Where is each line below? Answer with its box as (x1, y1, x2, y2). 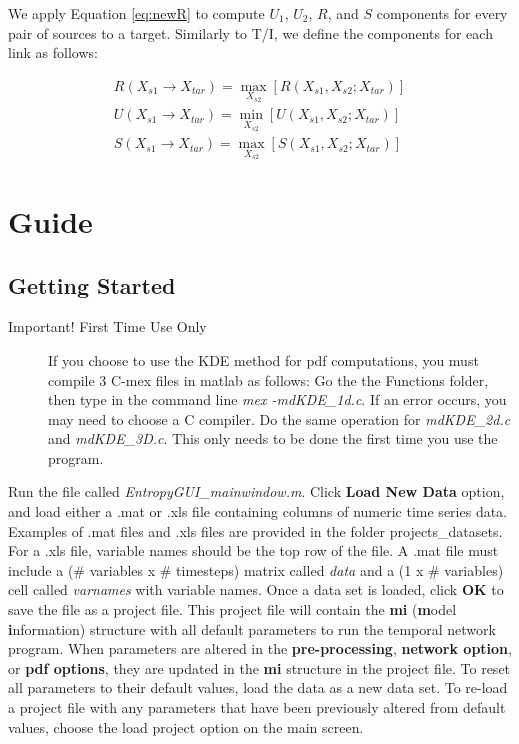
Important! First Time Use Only (8, 316, 207, 337)
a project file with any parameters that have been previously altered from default (8, 697, 506, 718)
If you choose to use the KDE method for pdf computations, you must (48, 349, 479, 370)
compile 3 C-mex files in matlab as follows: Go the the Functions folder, (48, 369, 489, 390)
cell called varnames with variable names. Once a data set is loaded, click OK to (8, 579, 504, 600)
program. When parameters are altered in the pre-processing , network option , (8, 638, 512, 659)
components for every (376, 3, 508, 23)
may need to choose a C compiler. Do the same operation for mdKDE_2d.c (48, 408, 511, 429)
